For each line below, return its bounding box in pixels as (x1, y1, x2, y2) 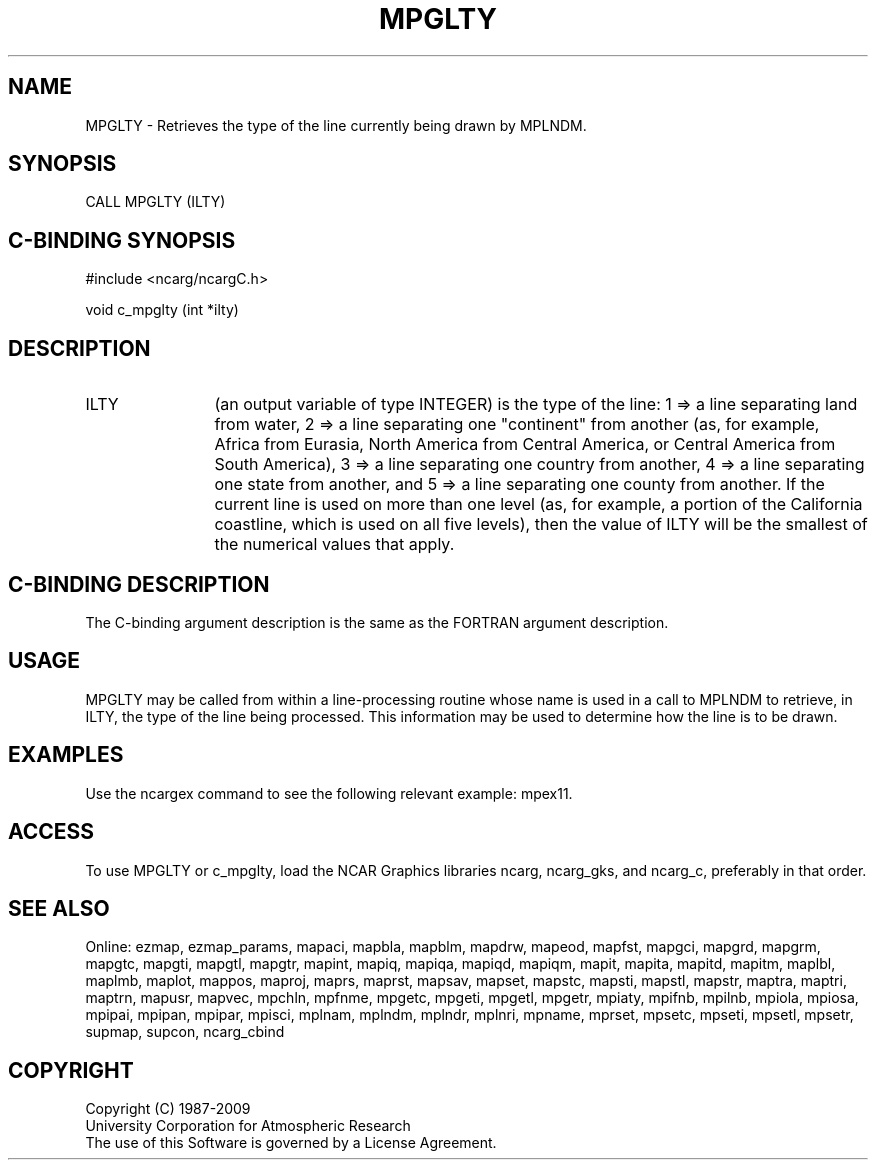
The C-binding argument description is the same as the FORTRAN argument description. (85, 613, 669, 631)
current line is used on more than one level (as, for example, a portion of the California (214, 494, 863, 515)
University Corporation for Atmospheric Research (85, 1117, 411, 1135)
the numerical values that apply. (214, 534, 455, 555)
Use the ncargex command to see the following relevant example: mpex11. (85, 784, 573, 802)
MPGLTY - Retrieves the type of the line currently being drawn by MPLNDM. (85, 116, 587, 134)
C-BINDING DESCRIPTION (8, 571, 270, 597)
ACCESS (8, 819, 95, 845)
